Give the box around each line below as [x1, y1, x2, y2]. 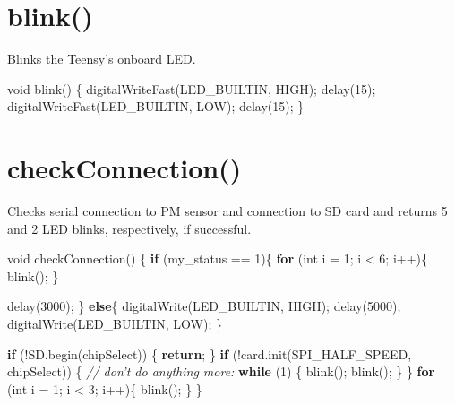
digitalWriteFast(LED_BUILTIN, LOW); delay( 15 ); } [7, 97, 305, 116]
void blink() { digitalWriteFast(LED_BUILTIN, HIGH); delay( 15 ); [7, 79, 376, 98]
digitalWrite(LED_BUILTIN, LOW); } [7, 315, 223, 332]
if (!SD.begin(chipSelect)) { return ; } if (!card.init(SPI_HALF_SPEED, [7, 344, 412, 363]
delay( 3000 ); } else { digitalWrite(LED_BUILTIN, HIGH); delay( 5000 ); [7, 297, 401, 315]
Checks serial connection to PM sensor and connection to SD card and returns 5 [7, 202, 448, 220]
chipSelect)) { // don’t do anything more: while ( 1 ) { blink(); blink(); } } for [7, 362, 435, 381]
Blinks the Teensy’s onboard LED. [7, 49, 196, 68]
